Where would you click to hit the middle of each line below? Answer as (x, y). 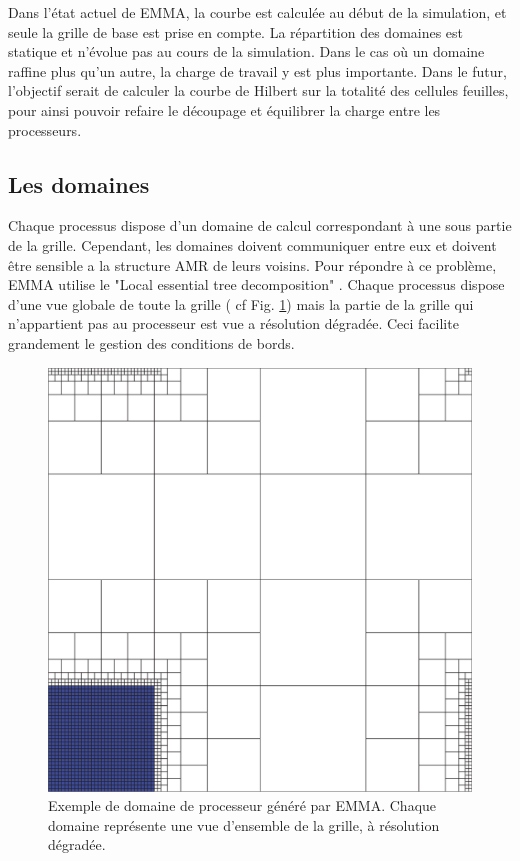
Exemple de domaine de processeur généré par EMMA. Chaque (242, 805)
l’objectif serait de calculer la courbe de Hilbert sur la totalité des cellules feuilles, (258, 90)
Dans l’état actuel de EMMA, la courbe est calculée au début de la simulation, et (257, 12)
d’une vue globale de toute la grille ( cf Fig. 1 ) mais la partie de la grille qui (241, 303)
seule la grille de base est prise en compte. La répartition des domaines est (236, 31)
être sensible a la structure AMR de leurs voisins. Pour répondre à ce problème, (252, 264)
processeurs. (45, 129)
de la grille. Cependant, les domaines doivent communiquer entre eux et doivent (252, 244)
